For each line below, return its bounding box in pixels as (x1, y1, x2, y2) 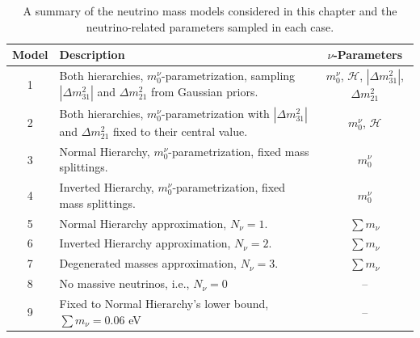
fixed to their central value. (113, 122, 248, 139)
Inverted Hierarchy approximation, (59, 234, 231, 251)
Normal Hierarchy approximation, (59, 214, 227, 231)
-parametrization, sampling (162, 67, 296, 84)
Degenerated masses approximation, (59, 255, 237, 272)
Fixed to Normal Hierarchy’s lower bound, (59, 294, 269, 311)
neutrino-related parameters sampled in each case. (86, 18, 334, 35)
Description (59, 46, 125, 63)
